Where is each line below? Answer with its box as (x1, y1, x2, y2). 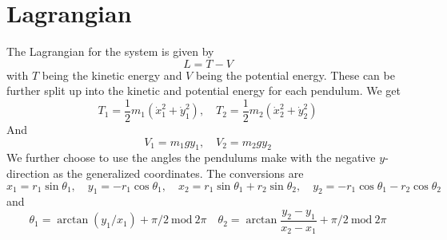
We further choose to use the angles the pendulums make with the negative (6, 149, 376, 166)
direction (6, 164, 50, 181)
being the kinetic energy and (42, 66, 182, 83)
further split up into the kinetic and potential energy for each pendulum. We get (6, 82, 401, 99)
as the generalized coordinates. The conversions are (53, 164, 304, 181)
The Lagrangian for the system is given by (6, 43, 214, 60)
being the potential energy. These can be (195, 66, 395, 83)
